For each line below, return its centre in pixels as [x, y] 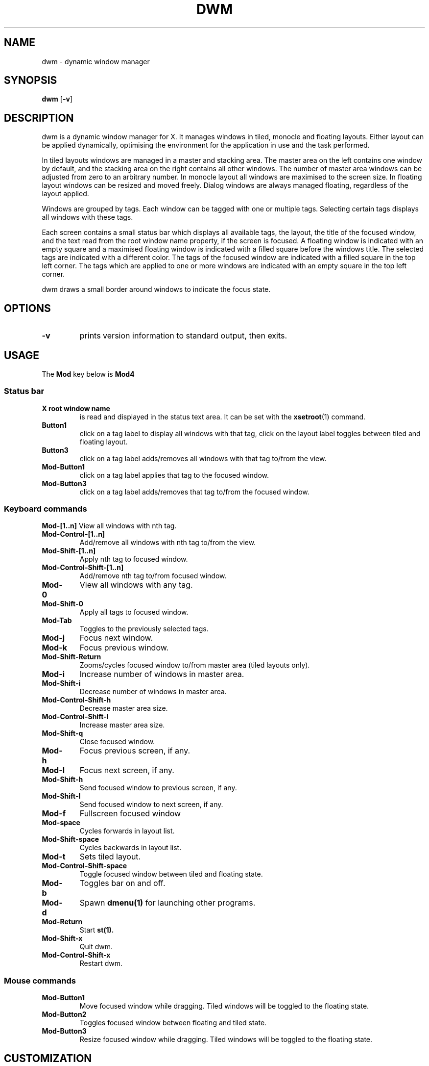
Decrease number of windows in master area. [153, 692]
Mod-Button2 [64, 1014]
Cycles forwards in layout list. [127, 831]
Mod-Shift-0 [62, 604]
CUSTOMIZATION [48, 1058]
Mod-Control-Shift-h [76, 700]
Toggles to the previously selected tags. [144, 629]
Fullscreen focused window [130, 814]
